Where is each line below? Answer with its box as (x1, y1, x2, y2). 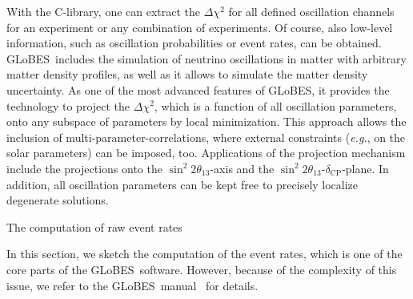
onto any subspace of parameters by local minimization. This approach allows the (6, 113, 407, 130)
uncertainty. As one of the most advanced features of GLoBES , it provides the (6, 81, 390, 98)
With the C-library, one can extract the (6, 3, 201, 19)
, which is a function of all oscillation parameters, (154, 97, 397, 114)
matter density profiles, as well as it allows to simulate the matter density (6, 66, 368, 83)
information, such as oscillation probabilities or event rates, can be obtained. (6, 34, 382, 51)
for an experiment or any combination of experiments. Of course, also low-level (6, 18, 393, 35)
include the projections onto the (6, 160, 162, 176)
